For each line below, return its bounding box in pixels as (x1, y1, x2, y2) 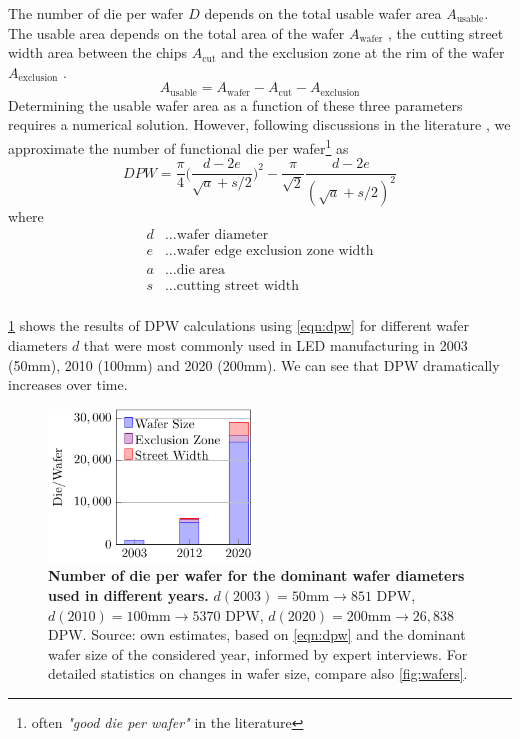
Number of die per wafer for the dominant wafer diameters (48, 565, 465, 586)
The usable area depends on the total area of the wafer (8, 22, 345, 43)
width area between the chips (8, 42, 187, 63)
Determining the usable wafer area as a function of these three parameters (8, 94, 463, 115)
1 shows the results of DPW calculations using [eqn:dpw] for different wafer (8, 315, 470, 336)
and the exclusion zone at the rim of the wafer (221, 42, 505, 63)
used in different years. (48, 584, 209, 605)
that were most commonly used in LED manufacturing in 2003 (83, 335, 468, 356)
